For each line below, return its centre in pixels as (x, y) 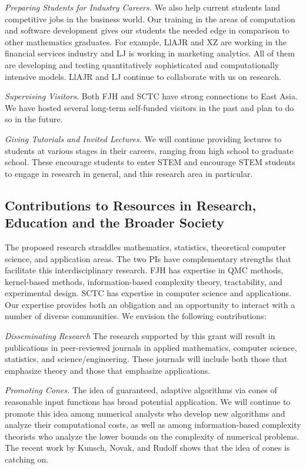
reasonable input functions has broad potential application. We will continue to (148, 402)
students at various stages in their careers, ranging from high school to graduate (149, 150)
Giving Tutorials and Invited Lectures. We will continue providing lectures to (143, 138)
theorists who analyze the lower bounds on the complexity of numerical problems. (152, 436)
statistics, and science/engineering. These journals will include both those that (146, 359)
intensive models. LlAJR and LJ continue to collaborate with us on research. (143, 76)
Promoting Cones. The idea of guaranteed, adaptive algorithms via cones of (141, 390)
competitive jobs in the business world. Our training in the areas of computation (150, 19)
